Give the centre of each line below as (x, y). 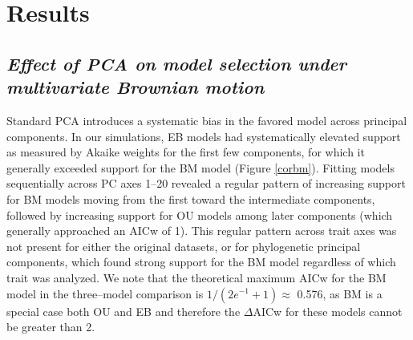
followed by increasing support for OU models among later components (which (200, 215)
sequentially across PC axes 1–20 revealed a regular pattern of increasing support (206, 183)
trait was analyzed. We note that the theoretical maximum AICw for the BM (196, 277)
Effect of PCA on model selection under (177, 63)
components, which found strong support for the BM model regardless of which (201, 262)
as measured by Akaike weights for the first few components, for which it (186, 152)
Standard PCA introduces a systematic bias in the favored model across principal (207, 120)
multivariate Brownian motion (136, 87)
